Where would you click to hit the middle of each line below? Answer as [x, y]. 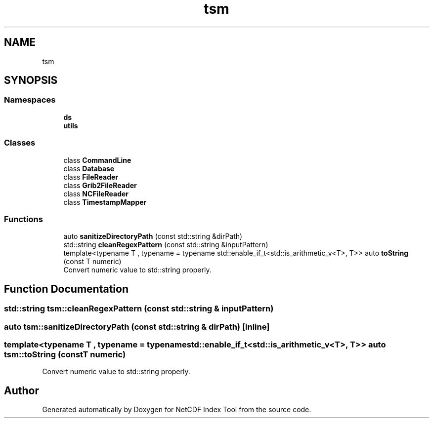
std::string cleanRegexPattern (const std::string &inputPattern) [166, 245]
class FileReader [91, 177]
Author [22, 390]
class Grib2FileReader [100, 185]
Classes [20, 143]
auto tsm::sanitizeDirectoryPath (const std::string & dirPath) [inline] [137, 326]
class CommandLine [97, 160]
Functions [23, 219]
